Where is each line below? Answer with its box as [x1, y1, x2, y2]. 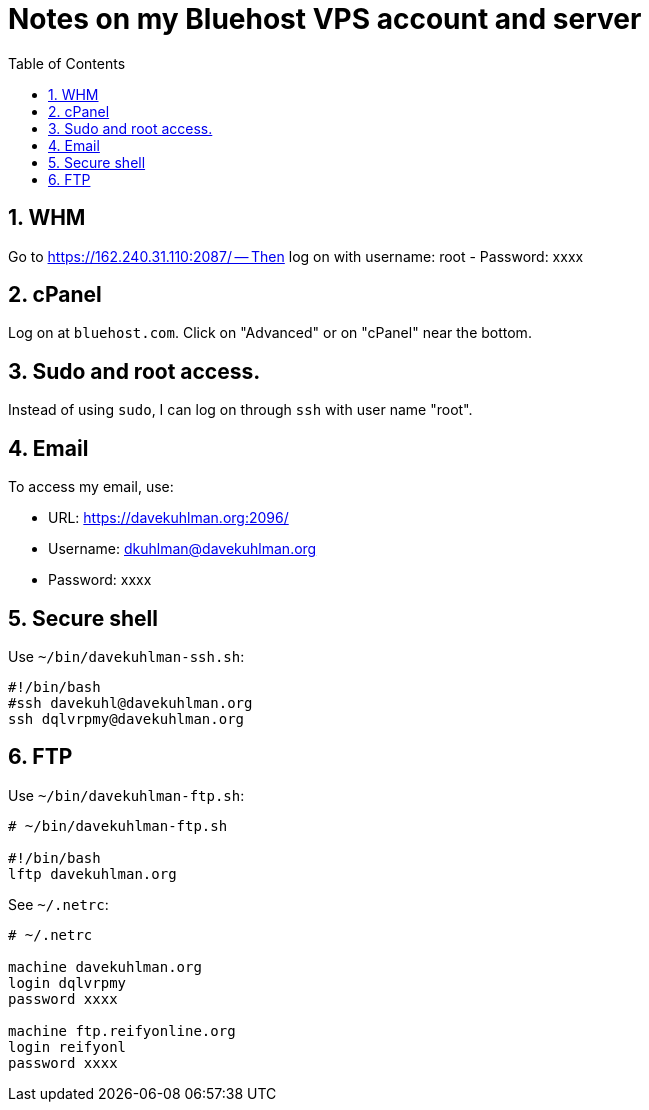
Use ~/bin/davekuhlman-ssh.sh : [8, 647, 245, 665]
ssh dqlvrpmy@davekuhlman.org [8, 710, 245, 727]
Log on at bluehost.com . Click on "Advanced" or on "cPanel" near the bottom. [8, 324, 532, 342]
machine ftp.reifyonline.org [8, 1022, 236, 1039]
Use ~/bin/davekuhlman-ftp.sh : [8, 786, 245, 804]
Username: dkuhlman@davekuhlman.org [48, 540, 317, 558]
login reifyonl [8, 1038, 127, 1055]
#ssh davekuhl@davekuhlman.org [8, 694, 253, 711]
